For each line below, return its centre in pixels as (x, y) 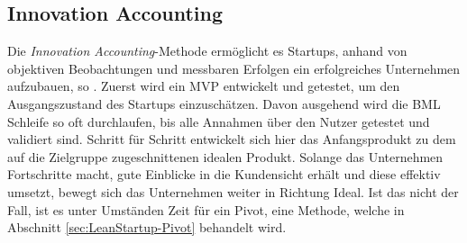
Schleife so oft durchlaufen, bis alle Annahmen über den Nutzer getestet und (219, 121)
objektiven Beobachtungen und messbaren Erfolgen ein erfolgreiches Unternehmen (234, 68)
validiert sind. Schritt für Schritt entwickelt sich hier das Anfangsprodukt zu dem (232, 139)
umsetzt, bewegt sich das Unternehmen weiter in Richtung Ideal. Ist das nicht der (233, 191)
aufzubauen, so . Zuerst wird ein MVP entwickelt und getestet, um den (204, 86)
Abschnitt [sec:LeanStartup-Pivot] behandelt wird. (147, 227)
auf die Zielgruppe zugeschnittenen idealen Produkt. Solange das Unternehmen (225, 156)
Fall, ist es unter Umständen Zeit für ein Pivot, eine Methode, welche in (206, 209)
